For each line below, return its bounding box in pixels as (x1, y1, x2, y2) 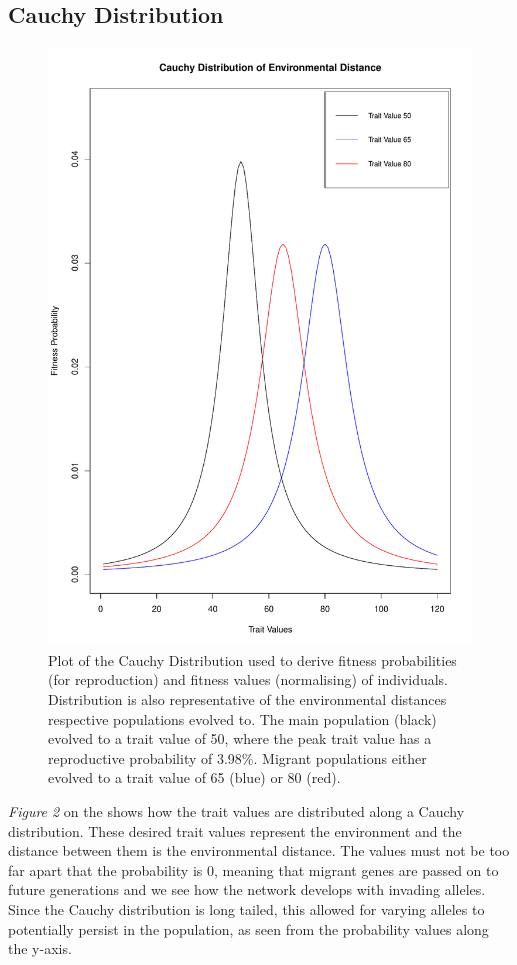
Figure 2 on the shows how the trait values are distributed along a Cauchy (8, 801, 465, 822)
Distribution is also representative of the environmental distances (48, 689, 447, 710)
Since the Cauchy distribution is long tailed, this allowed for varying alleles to (8, 899, 485, 920)
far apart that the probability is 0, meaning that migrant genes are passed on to (8, 859, 499, 880)
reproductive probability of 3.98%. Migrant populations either (48, 747, 427, 768)
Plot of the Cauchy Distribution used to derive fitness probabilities (48, 649, 457, 670)
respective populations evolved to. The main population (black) (48, 708, 437, 729)
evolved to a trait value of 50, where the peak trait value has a (48, 728, 432, 749)
